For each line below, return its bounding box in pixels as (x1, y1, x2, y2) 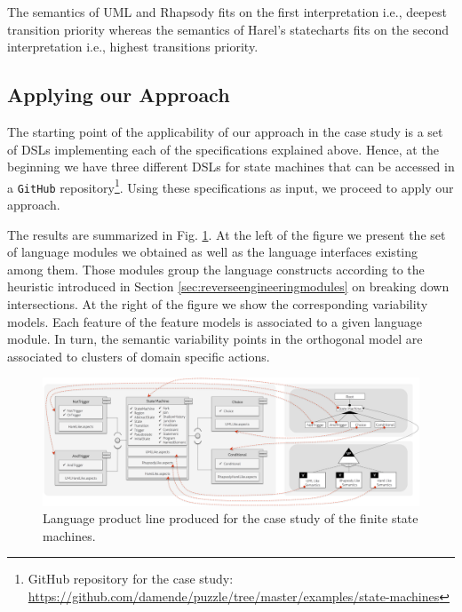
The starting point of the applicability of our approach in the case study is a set (7, 122, 443, 140)
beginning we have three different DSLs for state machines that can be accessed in (7, 157, 455, 176)
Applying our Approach (7, 81, 230, 108)
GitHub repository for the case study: (28, 569, 234, 588)
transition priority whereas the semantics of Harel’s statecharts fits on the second (7, 20, 450, 38)
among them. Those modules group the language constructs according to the (7, 259, 425, 278)
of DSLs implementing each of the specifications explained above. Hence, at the (7, 139, 439, 158)
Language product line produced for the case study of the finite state (43, 509, 418, 528)
